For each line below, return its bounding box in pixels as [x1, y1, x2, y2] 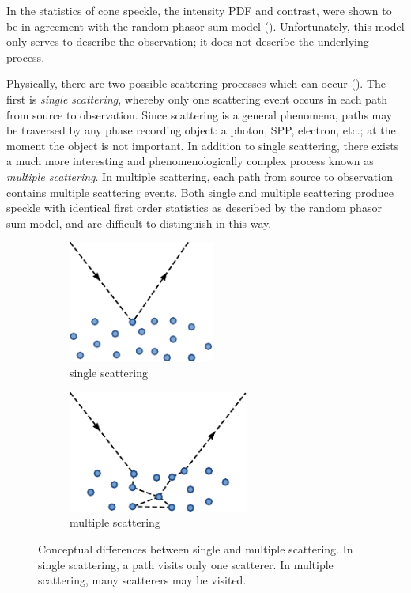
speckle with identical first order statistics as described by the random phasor [6, 199, 382, 216]
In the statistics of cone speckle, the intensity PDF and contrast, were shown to [6, 2, 392, 18]
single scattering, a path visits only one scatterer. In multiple [38, 556, 334, 572]
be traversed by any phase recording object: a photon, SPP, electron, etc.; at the [6, 122, 396, 138]
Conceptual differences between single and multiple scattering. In [38, 541, 353, 557]
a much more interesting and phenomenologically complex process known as [6, 153, 374, 169]
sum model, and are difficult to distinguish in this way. [6, 214, 272, 231]
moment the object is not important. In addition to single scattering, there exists [6, 137, 399, 153]
